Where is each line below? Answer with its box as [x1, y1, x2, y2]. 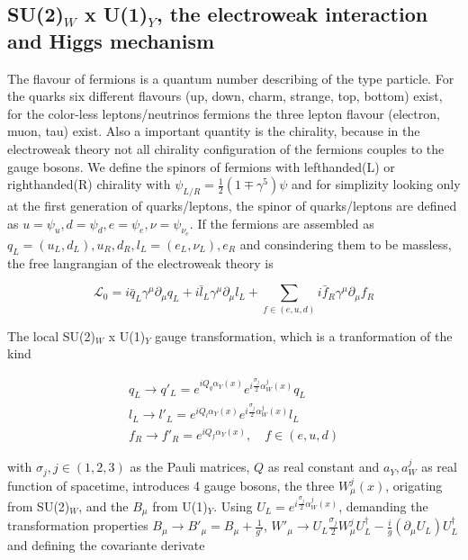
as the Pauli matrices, [130, 457, 250, 476]
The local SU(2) [7, 326, 95, 345]
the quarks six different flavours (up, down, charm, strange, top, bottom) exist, [7, 86, 443, 105]
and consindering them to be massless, [239, 234, 452, 253]
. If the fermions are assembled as [189, 213, 374, 232]
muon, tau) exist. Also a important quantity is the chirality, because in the [7, 122, 420, 140]
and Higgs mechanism [7, 26, 215, 54]
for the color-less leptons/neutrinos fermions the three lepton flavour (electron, [7, 104, 440, 122]
